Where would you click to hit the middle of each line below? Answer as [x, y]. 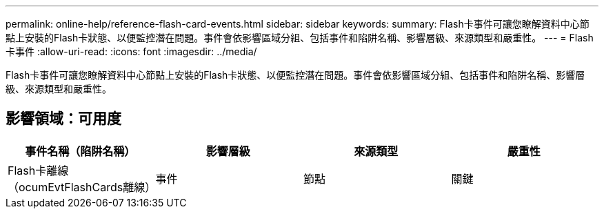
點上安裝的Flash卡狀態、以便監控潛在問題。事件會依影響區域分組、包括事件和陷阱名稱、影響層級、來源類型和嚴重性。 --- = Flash [300, 38]
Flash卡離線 [38, 170]
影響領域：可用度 [63, 119]
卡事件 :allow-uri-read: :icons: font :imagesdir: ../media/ [131, 51]
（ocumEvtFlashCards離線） [82, 187]
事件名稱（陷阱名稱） [80, 151]
